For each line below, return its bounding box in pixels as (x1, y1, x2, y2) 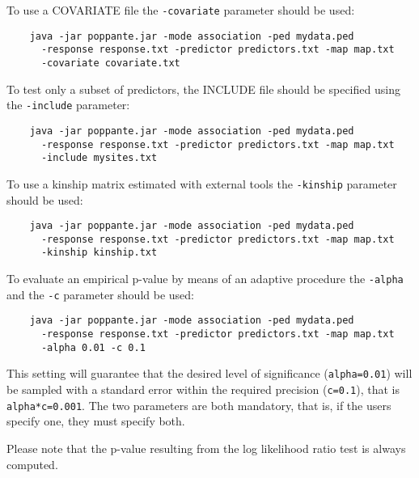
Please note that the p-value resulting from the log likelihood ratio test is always (6, 439, 406, 456)
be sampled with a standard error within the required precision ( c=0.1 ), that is (6, 381, 400, 397)
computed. (6, 455, 58, 472)
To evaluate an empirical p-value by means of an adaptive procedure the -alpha (6, 270, 404, 287)
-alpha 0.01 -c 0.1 (40, 341, 146, 353)
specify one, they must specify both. (6, 412, 185, 429)
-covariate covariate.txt (40, 57, 180, 69)
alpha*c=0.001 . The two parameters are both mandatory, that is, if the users (6, 396, 391, 413)
